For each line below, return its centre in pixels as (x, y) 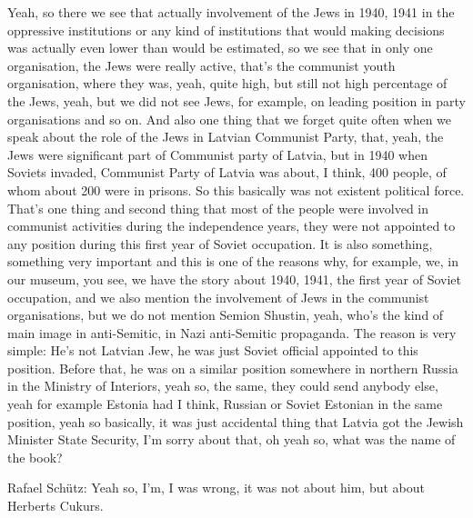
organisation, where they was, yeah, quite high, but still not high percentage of (227, 83)
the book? (35, 457)
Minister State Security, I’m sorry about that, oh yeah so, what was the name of (231, 439)
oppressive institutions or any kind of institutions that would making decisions (226, 30)
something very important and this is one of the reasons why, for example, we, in (233, 261)
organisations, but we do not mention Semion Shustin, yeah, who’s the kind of (226, 315)
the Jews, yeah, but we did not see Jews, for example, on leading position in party (236, 100)
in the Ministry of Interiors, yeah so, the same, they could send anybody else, (223, 386)
